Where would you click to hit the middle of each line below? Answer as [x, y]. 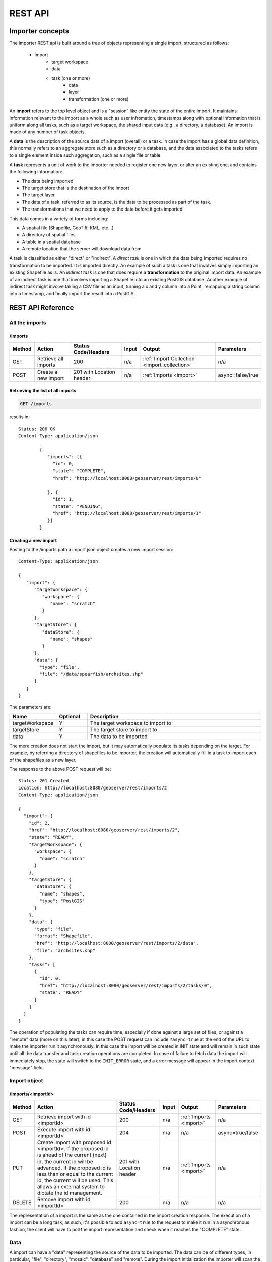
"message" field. [27, 1068]
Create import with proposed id [74, 1142]
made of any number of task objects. [48, 132]
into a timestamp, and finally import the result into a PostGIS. [72, 293]
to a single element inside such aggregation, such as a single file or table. [86, 155]
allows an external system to [71, 1187]
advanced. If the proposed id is [74, 1168]
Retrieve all [50, 358]
